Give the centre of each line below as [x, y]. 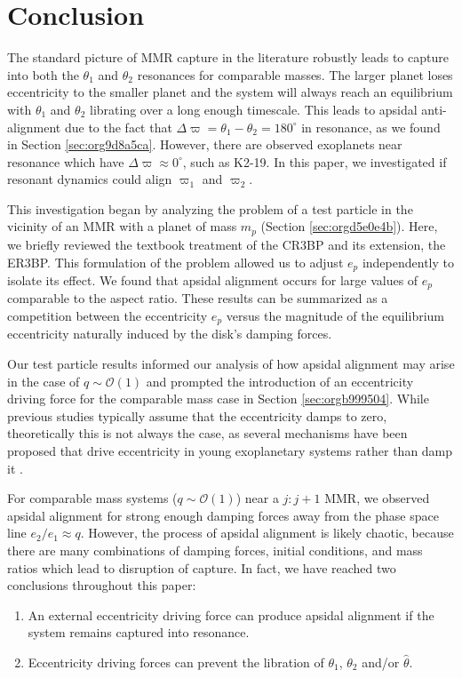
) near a [257, 498]
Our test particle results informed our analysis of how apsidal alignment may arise [231, 364]
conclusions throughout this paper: [102, 585]
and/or [381, 662]
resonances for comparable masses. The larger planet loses [295, 74]
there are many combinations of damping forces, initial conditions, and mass [215, 550]
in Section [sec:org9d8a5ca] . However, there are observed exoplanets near [205, 144]
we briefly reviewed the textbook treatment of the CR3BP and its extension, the [227, 244]
